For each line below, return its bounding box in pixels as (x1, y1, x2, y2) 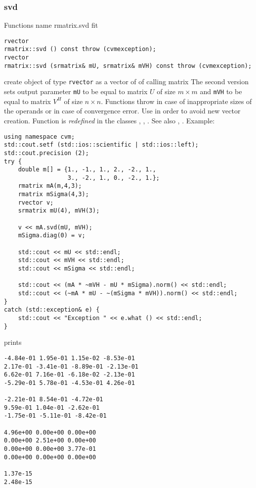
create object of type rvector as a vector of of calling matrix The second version (4, 76, 249, 87)
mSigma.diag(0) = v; (18, 232, 85, 239)
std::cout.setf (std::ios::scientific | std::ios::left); (4, 141, 199, 149)
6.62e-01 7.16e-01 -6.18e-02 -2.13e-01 (4, 371, 135, 379)
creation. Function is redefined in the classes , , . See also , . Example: (4, 115, 215, 125)
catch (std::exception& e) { (4, 306, 100, 314)
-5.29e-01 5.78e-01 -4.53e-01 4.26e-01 (4, 379, 135, 386)
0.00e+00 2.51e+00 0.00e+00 (4, 437, 96, 444)
